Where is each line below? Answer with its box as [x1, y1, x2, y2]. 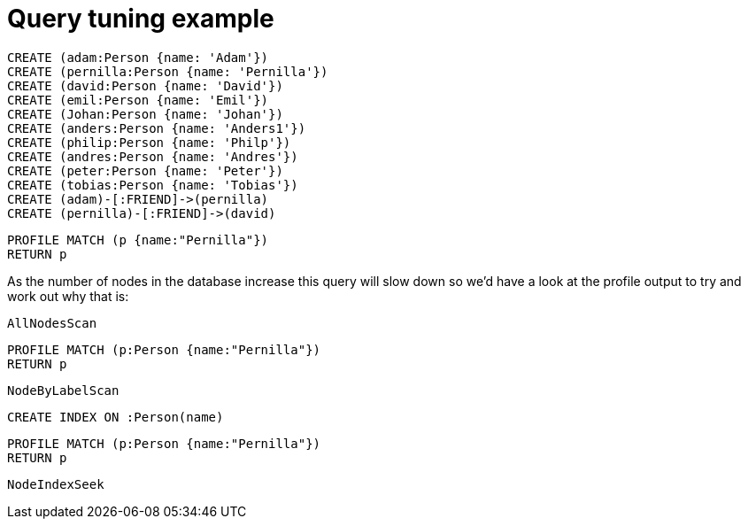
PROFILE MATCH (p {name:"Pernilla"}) [7, 232, 269, 247]
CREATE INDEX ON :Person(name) [7, 409, 224, 424]
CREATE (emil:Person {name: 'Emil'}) [7, 92, 269, 107]
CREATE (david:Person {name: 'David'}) [7, 78, 283, 93]
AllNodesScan [7, 315, 97, 330]
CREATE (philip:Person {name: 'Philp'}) [7, 135, 291, 150]
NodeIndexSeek [7, 476, 104, 491]
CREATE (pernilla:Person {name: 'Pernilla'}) [7, 64, 328, 79]
